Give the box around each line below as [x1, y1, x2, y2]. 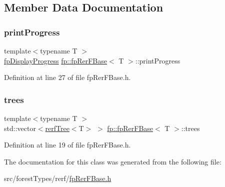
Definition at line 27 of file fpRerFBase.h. [4, 72, 131, 82]
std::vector [4, 122, 36, 133]
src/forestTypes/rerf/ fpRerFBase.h [4, 173, 111, 183]
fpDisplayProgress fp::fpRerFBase [4, 55, 107, 65]
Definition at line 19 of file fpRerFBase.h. [4, 139, 131, 150]
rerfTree [45, 122, 69, 133]
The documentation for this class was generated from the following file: [4, 156, 221, 166]
